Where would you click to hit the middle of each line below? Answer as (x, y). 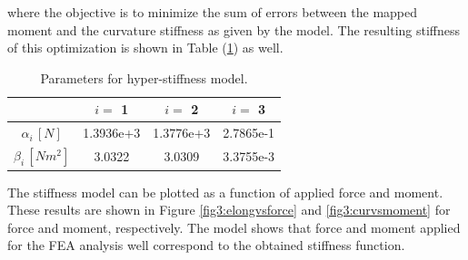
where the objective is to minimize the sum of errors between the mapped (213, 12)
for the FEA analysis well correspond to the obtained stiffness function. (206, 245)
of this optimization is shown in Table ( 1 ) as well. (145, 48)
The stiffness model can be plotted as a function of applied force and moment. (225, 192)
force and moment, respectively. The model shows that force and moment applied (234, 227)
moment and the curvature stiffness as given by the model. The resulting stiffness (234, 29)
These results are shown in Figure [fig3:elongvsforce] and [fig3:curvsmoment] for (229, 210)
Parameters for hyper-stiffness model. (144, 77)
